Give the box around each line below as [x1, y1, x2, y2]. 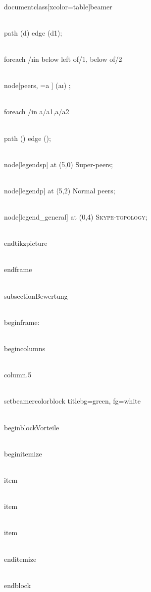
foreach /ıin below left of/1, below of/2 [4, 53, 122, 64]
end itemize [4, 553, 37, 564]
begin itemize [4, 448, 42, 458]
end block [4, 580, 31, 590]
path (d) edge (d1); [4, 27, 62, 38]
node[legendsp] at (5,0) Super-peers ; [4, 159, 113, 169]
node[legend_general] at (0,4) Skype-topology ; [4, 212, 148, 222]
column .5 [4, 369, 32, 380]
